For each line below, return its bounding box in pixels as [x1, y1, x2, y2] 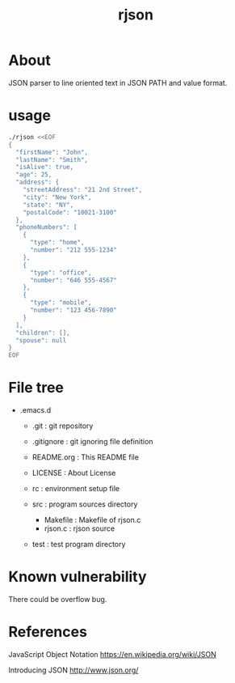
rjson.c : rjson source [44, 524, 115, 533]
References [8, 623, 87, 641]
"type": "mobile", [29, 299, 92, 307]
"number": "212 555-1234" [29, 246, 117, 254]
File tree [8, 379, 65, 397]
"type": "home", [29, 239, 85, 247]
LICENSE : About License [31, 468, 116, 478]
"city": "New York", [23, 193, 92, 202]
